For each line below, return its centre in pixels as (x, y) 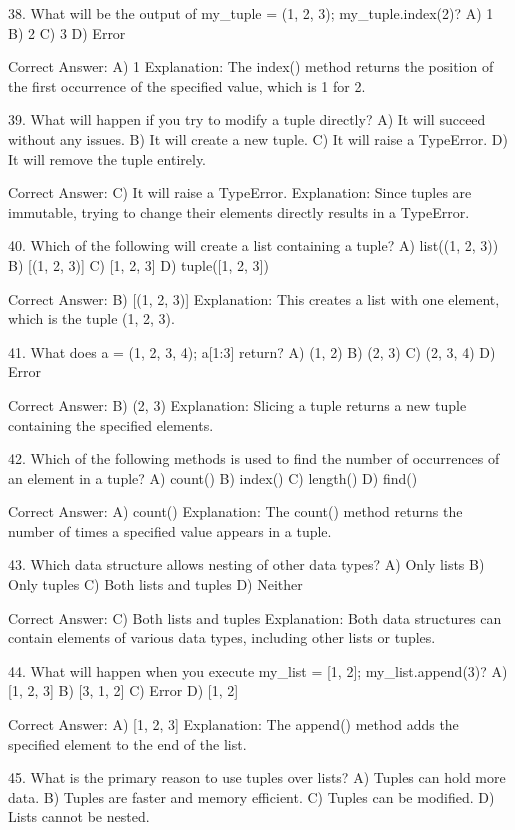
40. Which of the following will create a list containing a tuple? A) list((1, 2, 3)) (253, 245)
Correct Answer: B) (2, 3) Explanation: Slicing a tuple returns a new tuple (237, 404)
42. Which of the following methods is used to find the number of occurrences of (254, 458)
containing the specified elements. (111, 424)
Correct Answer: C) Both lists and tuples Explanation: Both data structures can (255, 617)
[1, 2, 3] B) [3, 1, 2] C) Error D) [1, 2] (123, 690)
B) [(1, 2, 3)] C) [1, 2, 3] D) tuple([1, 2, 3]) (138, 264)
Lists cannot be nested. (79, 816)
